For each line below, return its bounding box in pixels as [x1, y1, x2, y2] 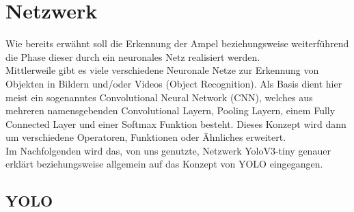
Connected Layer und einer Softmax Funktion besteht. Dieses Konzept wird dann [5, 116, 346, 131]
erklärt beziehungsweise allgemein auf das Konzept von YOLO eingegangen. [5, 157, 323, 171]
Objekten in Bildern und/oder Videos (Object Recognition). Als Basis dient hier [5, 76, 342, 90]
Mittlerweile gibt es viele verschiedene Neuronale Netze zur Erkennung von [5, 63, 319, 77]
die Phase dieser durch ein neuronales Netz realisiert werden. [5, 49, 260, 64]
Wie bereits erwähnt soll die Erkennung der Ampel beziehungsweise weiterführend [5, 36, 349, 51]
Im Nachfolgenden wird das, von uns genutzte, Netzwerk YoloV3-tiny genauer [5, 143, 331, 157]
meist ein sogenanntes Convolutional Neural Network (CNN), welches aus [5, 90, 313, 104]
